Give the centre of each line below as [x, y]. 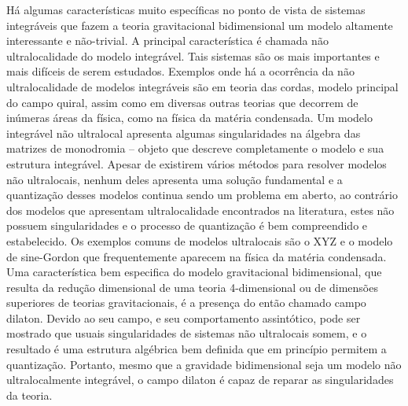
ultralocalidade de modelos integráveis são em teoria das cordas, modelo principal [202, 86]
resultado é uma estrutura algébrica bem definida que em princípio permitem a [197, 349]
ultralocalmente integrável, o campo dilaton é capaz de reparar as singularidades [200, 380]
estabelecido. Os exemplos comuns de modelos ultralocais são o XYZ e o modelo [200, 240]
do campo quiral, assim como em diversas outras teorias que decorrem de [182, 102]
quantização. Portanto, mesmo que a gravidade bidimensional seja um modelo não [204, 364]
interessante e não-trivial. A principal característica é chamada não [167, 41]
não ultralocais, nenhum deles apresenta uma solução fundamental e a [175, 179]
